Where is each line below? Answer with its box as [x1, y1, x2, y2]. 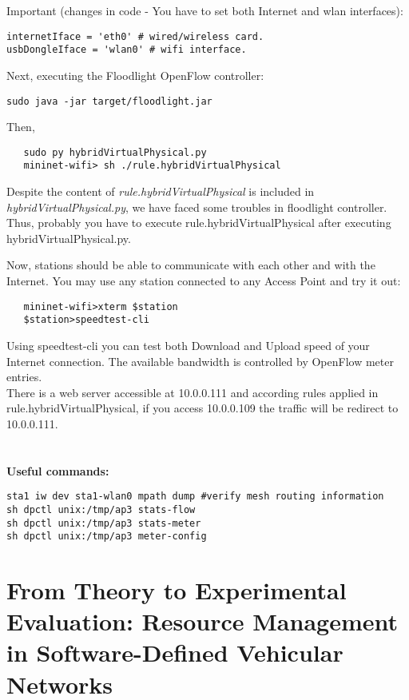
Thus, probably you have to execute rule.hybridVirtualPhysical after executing [6, 214, 391, 231]
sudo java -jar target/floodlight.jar [6, 95, 212, 107]
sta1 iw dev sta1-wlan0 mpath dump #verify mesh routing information [6, 491, 384, 503]
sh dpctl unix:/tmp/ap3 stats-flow [6, 503, 196, 515]
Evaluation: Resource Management [6, 605, 399, 638]
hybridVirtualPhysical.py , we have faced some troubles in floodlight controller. [6, 198, 387, 215]
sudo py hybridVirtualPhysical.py [23, 146, 207, 158]
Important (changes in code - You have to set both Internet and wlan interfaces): [6, 2, 403, 18]
